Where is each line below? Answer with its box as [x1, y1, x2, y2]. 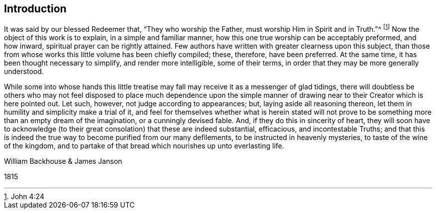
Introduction [4, 2, 67, 15]
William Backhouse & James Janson [4, 157, 122, 166]
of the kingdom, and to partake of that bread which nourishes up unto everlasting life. [4, 142, 284, 150]
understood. [4, 67, 44, 76]
